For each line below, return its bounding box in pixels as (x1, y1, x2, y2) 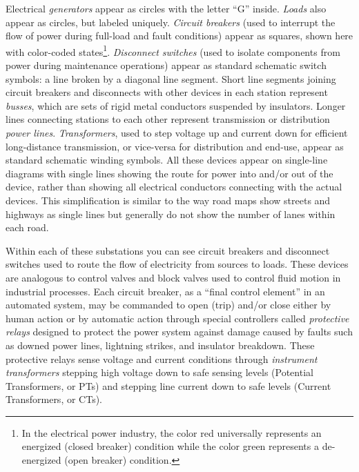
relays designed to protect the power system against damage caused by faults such (6, 324, 353, 339)
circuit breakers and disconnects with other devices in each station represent (6, 85, 328, 99)
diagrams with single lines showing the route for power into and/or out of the (6, 166, 333, 180)
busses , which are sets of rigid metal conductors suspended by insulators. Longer (6, 98, 346, 112)
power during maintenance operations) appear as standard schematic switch (6, 58, 327, 72)
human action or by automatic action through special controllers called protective (6, 311, 349, 325)
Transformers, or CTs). (6, 392, 102, 406)
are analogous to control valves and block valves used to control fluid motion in (6, 270, 341, 284)
